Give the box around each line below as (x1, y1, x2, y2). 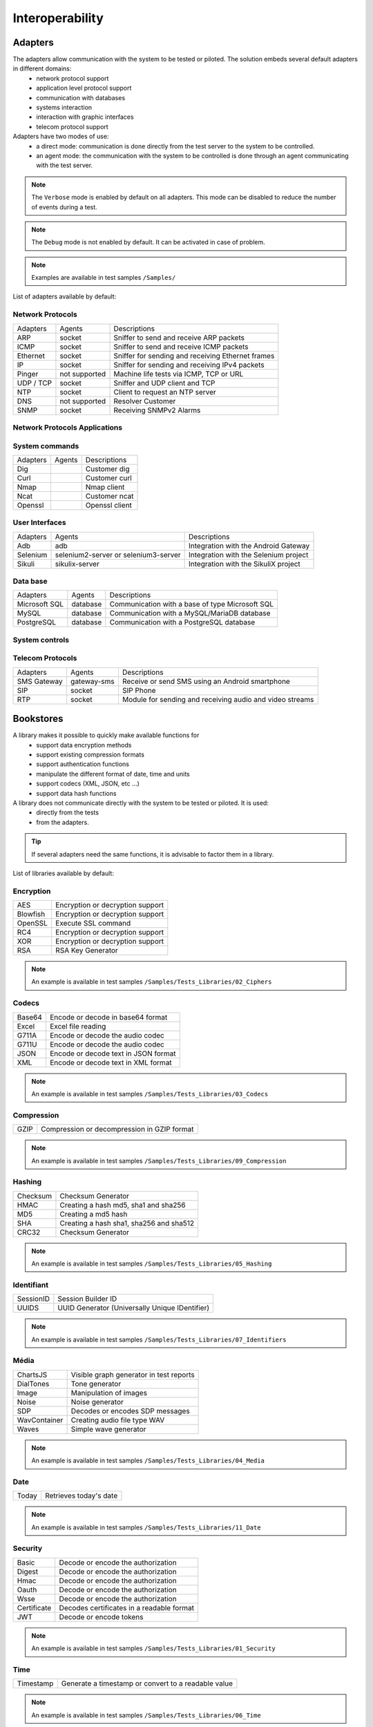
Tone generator (70, 1379, 122, 1389)
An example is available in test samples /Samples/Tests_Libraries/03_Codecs (31, 1090, 269, 1098)
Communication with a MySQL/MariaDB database (109, 609, 271, 618)
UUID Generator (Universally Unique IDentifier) (57, 1303, 210, 1313)
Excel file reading (49, 1021, 106, 1031)
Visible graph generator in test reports (70, 1370, 195, 1380)
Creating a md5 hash (59, 1209, 128, 1219)
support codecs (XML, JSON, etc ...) (36, 779, 140, 788)
